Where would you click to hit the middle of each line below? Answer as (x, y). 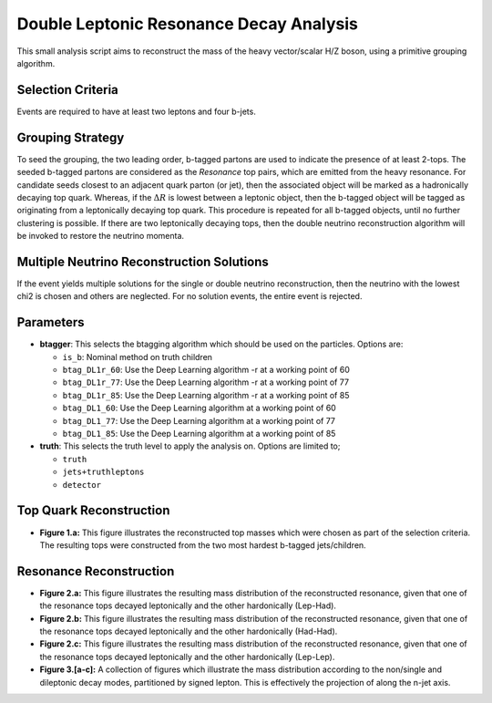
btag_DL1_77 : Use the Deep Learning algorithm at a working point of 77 (199, 420)
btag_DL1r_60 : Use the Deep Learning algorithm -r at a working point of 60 (206, 370)
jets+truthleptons (103, 472)
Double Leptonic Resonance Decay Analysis (188, 24)
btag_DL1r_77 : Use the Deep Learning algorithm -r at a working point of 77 (206, 382)
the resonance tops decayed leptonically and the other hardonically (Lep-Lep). (187, 656)
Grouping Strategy (71, 137)
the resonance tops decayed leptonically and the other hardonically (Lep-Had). (188, 605)
